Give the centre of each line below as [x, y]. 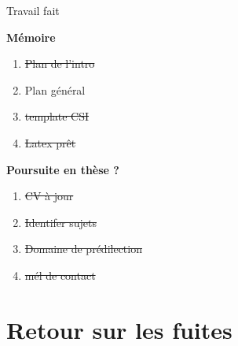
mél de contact [60, 275]
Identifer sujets [60, 222]
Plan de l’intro [60, 63]
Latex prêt [50, 142]
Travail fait [33, 10]
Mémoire [31, 37]
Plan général [55, 89]
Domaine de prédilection [83, 249]
